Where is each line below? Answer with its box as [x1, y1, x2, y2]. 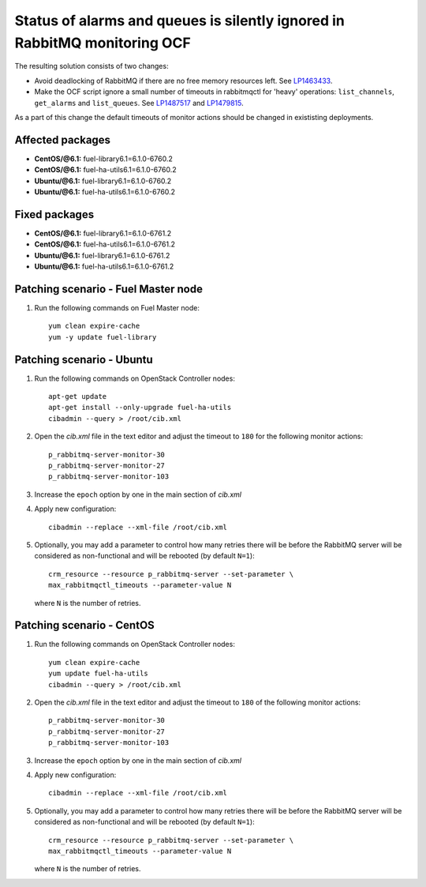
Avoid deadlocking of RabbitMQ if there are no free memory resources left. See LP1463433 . [34, 76, 333, 85]
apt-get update [48, 392, 107, 401]
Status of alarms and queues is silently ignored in [14, 12, 345, 29]
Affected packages [14, 133, 110, 146]
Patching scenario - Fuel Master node [14, 282, 203, 295]
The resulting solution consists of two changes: [14, 62, 169, 71]
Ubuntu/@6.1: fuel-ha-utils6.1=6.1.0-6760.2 [34, 186, 176, 197]
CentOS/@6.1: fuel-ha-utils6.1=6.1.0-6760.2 [34, 165, 177, 175]
